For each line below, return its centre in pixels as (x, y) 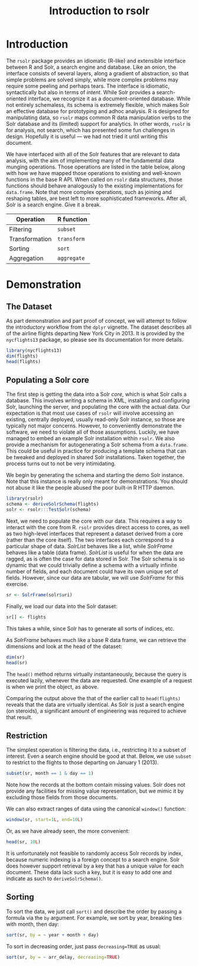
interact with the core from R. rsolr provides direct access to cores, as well (98, 527)
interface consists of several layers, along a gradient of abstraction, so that (98, 73)
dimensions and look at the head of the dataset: (64, 646)
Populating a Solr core (48, 380)
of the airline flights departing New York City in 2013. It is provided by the (95, 333)
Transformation (30, 239)
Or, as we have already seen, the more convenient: (68, 831)
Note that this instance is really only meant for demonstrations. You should (97, 481)
